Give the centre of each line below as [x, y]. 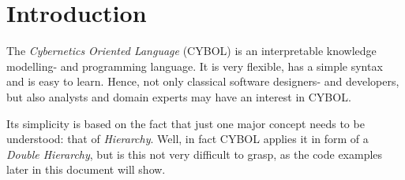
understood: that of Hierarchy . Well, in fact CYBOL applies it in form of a [187, 139]
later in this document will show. [86, 169]
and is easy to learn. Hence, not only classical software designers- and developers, [203, 81]
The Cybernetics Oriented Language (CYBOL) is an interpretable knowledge [191, 51]
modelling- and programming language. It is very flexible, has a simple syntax [195, 66]
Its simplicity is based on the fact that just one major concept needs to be [186, 123]
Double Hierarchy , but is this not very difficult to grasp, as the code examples [195, 154]
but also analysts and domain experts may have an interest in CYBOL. [179, 96]
